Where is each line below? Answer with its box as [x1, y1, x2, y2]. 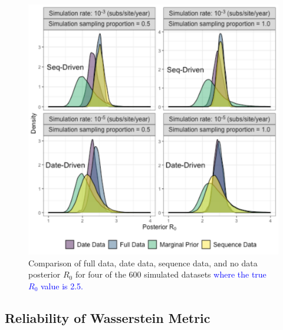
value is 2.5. [40, 279, 84, 292]
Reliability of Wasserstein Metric [5, 308, 210, 326]
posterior [28, 268, 61, 280]
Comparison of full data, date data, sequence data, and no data [28, 256, 258, 269]
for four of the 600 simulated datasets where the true [75, 268, 266, 280]
